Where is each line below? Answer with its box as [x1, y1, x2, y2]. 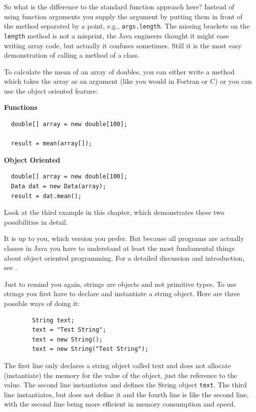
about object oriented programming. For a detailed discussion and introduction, [4, 252, 245, 263]
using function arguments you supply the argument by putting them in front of [4, 11, 243, 21]
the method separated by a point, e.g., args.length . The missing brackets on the [4, 21, 250, 31]
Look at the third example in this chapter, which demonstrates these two [4, 207, 224, 217]
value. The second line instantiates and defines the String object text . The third [4, 379, 247, 390]
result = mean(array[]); [11, 140, 92, 147]
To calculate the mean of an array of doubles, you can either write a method [4, 66, 235, 76]
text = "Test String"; [32, 326, 106, 334]
